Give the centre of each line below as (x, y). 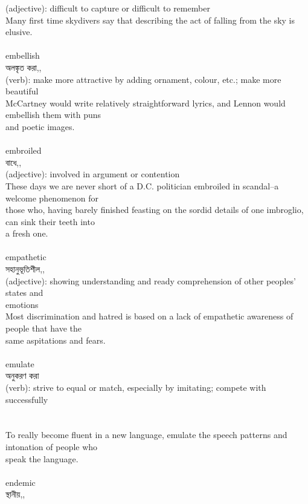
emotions (22, 304)
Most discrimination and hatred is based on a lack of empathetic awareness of (149, 316)
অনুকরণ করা (22, 375)
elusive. (19, 32)
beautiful (22, 91)
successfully (27, 399)
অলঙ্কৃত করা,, (24, 67)
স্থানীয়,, (15, 494)
